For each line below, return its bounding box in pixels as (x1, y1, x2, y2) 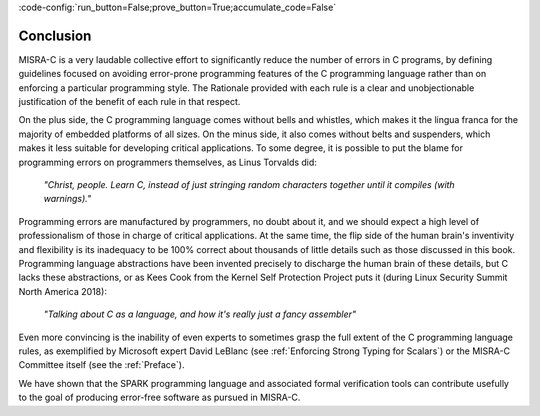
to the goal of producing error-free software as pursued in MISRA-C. (18, 391, 301, 404)
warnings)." (43, 193, 92, 205)
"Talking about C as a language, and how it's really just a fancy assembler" (43, 308, 357, 320)
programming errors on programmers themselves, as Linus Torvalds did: (18, 156, 317, 168)
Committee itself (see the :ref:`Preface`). (18, 359, 185, 371)
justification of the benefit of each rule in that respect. (18, 96, 241, 108)
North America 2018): (18, 285, 107, 297)
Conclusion (18, 27, 92, 44)
